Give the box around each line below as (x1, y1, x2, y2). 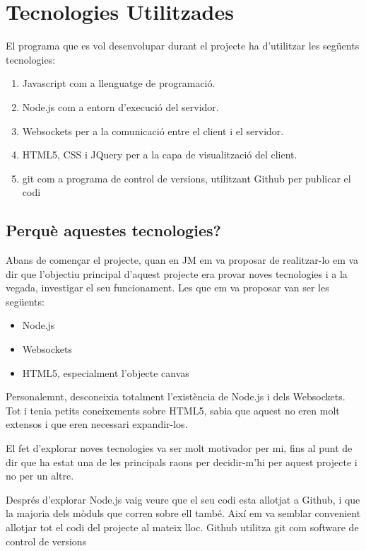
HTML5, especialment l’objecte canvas (22, 365, 189, 380)
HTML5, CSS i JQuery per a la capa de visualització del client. (22, 147, 297, 162)
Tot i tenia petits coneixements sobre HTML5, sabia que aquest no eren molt (6, 402, 340, 417)
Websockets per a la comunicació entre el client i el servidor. (22, 123, 284, 138)
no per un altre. (6, 468, 74, 483)
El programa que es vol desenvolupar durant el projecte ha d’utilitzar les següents (6, 38, 360, 53)
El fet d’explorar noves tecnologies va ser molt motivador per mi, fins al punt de (6, 441, 353, 456)
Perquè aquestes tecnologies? (6, 219, 221, 241)
